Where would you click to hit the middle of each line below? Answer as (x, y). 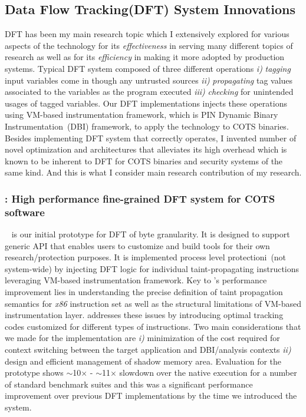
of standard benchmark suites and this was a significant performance (129, 384)
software (25, 212)
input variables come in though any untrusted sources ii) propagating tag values (149, 80)
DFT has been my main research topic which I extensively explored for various (147, 34)
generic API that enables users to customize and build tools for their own (137, 245)
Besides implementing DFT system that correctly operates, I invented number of (151, 138)
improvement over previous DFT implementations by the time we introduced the (151, 396)
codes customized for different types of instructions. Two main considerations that (153, 326)
